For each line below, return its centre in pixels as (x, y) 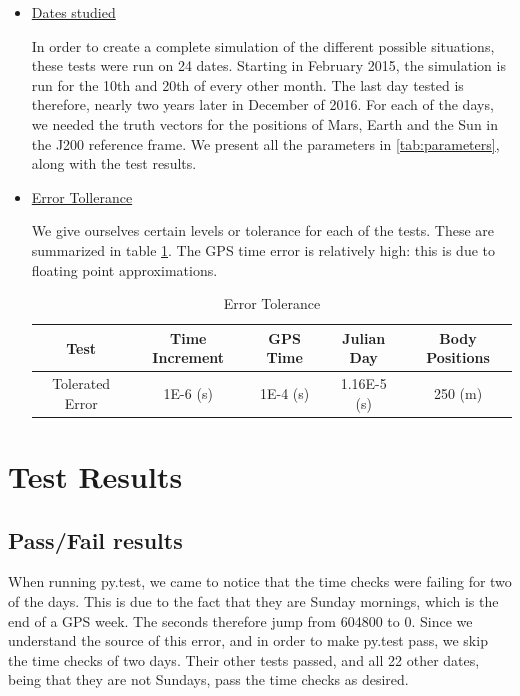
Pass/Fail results (95, 539)
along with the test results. (114, 163)
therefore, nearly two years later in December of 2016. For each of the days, (262, 104)
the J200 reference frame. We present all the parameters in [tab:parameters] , (265, 143)
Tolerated (81, 383)
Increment (188, 357)
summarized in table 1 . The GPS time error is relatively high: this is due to (263, 249)
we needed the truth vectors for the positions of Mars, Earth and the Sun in (265, 123)
